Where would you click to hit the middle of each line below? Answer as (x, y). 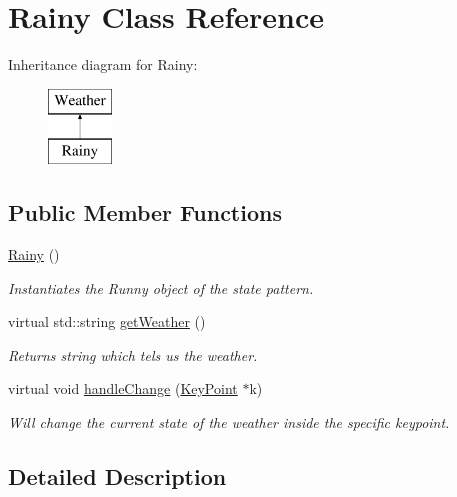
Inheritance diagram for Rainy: (103, 64)
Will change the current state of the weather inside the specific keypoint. (229, 422)
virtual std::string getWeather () (107, 321)
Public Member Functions (145, 212)
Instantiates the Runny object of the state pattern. (161, 287)
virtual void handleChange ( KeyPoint (123, 388)
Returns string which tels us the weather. (133, 354)
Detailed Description (117, 476)
